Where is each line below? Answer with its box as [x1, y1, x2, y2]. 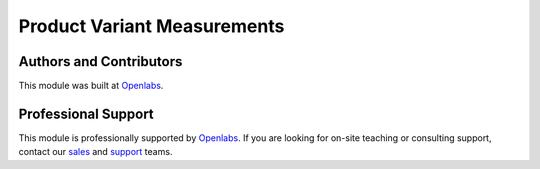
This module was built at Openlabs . [18, 80, 164, 92]
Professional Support [18, 105, 154, 122]
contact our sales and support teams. [18, 146, 173, 158]
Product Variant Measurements [18, 15, 285, 37]
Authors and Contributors [18, 53, 183, 70]
